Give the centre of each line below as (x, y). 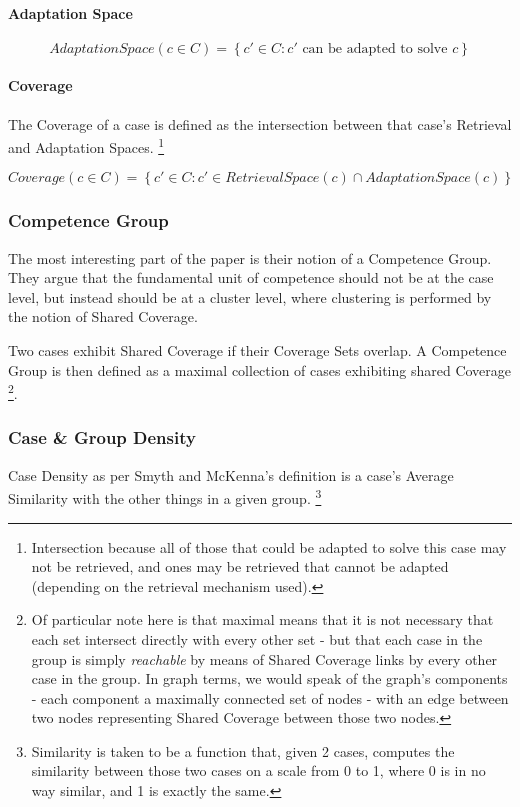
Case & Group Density (102, 437)
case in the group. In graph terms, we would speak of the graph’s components (269, 678)
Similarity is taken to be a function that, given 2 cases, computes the (243, 750)
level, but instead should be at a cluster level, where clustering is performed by (250, 296)
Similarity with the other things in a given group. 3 (165, 496)
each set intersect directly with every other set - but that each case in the (257, 638)
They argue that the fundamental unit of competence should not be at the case (251, 277)
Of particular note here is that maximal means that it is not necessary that (262, 619)
